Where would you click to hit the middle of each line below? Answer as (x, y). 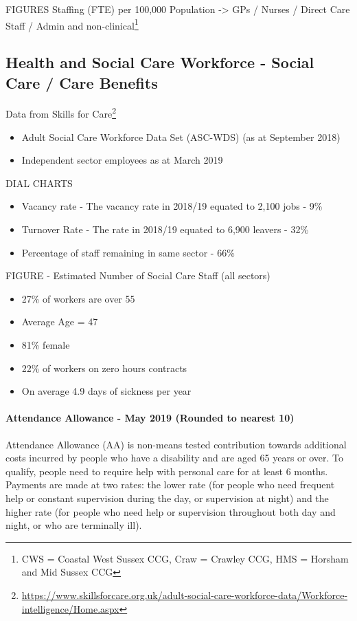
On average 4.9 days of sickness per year (106, 391)
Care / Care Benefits (82, 82)
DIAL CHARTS (39, 183)
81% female (46, 345)
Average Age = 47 (60, 322)
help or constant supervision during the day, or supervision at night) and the (167, 498)
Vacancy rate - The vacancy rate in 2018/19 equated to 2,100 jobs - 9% (172, 206)
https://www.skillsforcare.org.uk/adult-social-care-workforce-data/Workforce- (185, 595)
